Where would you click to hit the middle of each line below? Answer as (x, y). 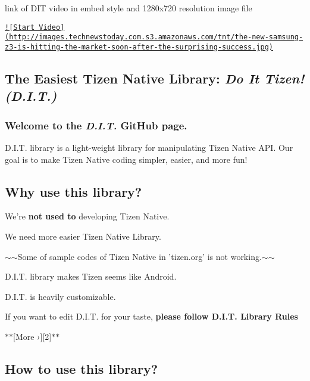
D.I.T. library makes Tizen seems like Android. (91, 276)
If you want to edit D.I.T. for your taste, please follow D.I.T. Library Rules (151, 316)
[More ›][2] (32, 336)
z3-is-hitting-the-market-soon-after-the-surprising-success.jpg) (139, 47)
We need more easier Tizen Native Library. (83, 236)
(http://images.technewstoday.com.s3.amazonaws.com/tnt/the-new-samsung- (154, 37)
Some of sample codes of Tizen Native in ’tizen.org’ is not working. (140, 256)
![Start (20, 27)
